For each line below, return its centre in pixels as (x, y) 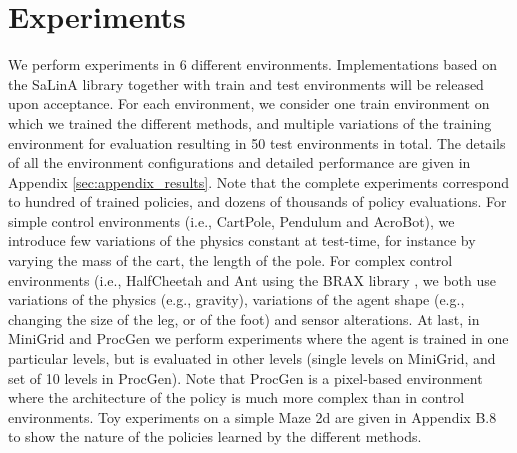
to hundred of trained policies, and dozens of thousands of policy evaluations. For (257, 201)
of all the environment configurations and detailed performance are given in (239, 162)
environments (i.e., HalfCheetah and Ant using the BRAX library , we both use (252, 279)
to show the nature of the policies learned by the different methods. (215, 436)
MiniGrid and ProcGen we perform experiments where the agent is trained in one (258, 338)
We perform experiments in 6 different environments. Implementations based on (252, 64)
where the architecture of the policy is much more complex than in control (236, 397)
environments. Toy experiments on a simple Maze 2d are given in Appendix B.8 (252, 416)
